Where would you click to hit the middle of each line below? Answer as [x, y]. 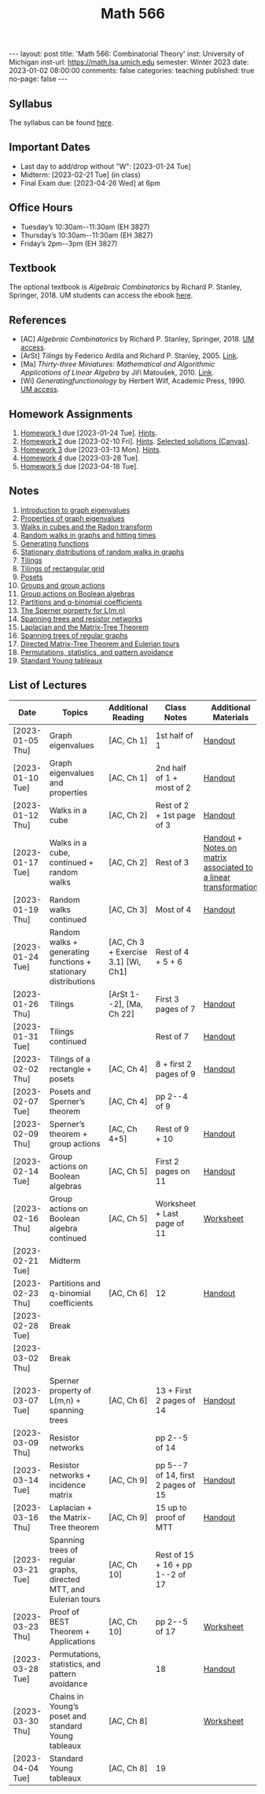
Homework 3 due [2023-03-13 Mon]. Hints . [91, 450]
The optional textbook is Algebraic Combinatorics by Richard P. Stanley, [125, 287]
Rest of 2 [172, 805]
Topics [75, 712]
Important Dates [50, 148]
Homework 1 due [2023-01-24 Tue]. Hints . [89, 433]
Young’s [64, 1706]
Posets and [70, 1091]
